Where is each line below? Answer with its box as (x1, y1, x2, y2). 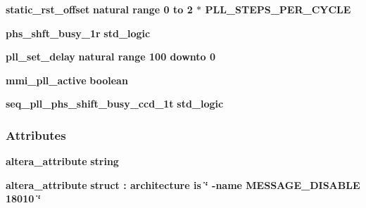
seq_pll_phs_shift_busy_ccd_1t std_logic (6, 96, 224, 111)
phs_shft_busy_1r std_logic (6, 25, 151, 40)
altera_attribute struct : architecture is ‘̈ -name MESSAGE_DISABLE (6, 177, 360, 192)
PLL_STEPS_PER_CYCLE (205, 2, 351, 16)
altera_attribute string (6, 154, 119, 169)
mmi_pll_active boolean (6, 72, 128, 87)
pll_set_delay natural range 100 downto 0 (6, 49, 216, 64)
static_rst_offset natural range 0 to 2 (6, 2, 193, 16)
